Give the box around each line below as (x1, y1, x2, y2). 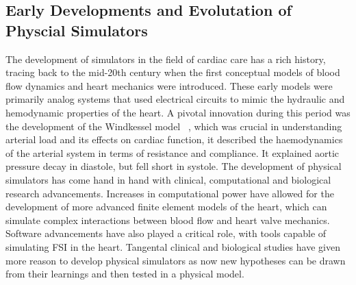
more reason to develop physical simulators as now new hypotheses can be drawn (5, 253, 346, 267)
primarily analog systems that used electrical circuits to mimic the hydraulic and (5, 92, 345, 106)
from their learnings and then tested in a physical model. (5, 267, 244, 281)
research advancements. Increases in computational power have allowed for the (5, 186, 334, 200)
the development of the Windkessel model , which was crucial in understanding (5, 119, 342, 133)
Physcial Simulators (5, 19, 148, 40)
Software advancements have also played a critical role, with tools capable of (5, 226, 327, 240)
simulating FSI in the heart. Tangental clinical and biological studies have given (5, 239, 340, 253)
